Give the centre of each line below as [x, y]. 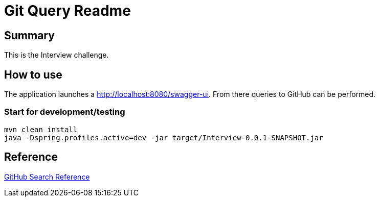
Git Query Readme [68, 11]
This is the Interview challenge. [57, 55]
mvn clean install [41, 129]
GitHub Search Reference [47, 177]
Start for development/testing [65, 112]
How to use [33, 74]
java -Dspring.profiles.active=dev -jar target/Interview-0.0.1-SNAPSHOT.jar [164, 137]
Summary [29, 35]
